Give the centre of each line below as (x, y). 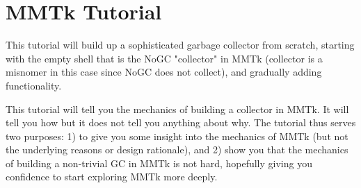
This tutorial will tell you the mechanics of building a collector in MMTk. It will (177, 109)
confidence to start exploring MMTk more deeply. (112, 177)
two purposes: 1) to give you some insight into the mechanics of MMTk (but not (177, 136)
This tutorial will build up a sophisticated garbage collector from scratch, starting (180, 45)
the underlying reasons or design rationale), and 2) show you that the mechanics (177, 149)
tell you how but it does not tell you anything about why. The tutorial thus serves (181, 122)
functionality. (34, 85)
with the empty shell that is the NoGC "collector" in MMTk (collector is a (164, 58)
